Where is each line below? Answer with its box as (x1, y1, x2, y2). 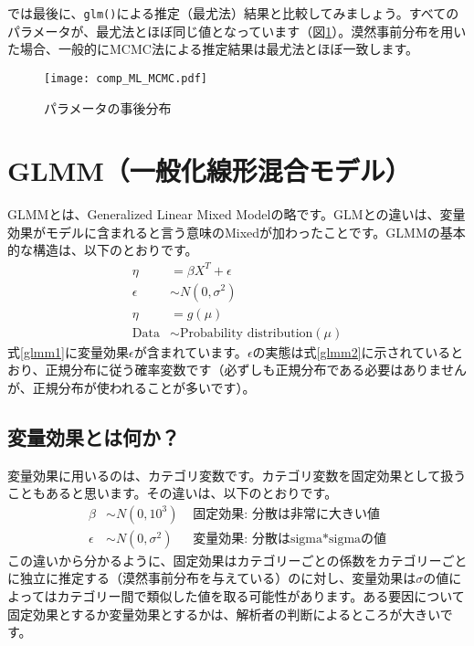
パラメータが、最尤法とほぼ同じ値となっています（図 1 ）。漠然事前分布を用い (7, 21, 467, 40)
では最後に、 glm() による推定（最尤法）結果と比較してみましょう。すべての (7, 4, 459, 22)
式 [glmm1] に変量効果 (7, 342, 129, 361)
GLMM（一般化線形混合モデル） (7, 152, 411, 189)
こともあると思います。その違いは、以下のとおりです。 (7, 483, 338, 503)
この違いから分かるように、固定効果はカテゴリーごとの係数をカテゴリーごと (7, 550, 468, 569)
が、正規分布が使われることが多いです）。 (7, 377, 256, 397)
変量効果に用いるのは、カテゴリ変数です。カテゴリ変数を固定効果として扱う (7, 465, 467, 484)
